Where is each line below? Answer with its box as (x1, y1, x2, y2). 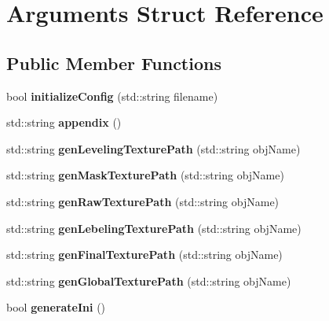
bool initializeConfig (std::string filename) (6, 87, 218, 104)
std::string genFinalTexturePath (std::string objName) (6, 246, 283, 263)
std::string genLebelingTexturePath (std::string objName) (6, 220, 302, 236)
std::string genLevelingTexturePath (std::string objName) (6, 140, 301, 157)
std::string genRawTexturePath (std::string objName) (6, 193, 280, 209)
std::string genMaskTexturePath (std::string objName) (6, 167, 284, 183)
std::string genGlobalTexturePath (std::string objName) (6, 272, 291, 289)
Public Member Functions (6, 50, 221, 75)
